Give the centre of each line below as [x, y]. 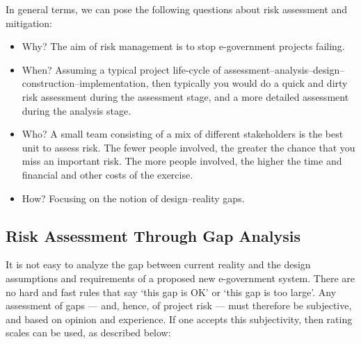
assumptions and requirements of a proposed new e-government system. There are [180, 278]
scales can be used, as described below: [88, 333]
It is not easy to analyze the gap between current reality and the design [158, 264]
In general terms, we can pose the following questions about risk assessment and [177, 9]
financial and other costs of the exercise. [107, 174]
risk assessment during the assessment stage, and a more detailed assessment [185, 96]
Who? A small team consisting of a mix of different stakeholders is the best [183, 134]
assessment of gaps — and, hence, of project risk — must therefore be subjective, [179, 305]
